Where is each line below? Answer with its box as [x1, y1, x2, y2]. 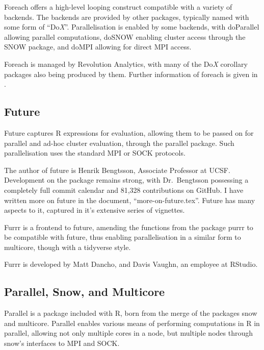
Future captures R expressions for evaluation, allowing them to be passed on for [4, 127, 254, 138]
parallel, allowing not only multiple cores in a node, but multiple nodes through [4, 328, 253, 338]
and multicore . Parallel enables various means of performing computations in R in [4, 317, 260, 328]
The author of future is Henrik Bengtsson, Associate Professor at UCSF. [4, 164, 230, 175]
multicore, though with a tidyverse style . [4, 241, 131, 252]
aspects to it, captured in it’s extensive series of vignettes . [4, 205, 185, 215]
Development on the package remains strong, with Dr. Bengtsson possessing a [4, 174, 249, 185]
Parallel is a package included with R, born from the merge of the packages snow [4, 308, 257, 318]
